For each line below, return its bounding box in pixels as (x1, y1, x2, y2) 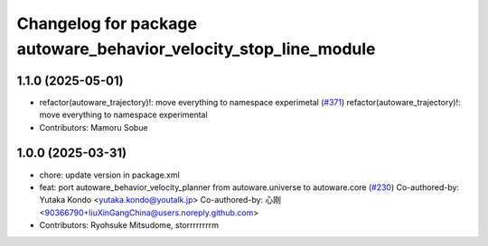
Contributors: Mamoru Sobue (39, 122, 148, 132)
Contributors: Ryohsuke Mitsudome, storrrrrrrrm (39, 220, 219, 231)
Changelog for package (16, 14, 198, 33)
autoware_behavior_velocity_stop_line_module (16, 39, 376, 59)
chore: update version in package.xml (39, 169, 180, 180)
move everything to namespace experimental (39, 109, 208, 121)
